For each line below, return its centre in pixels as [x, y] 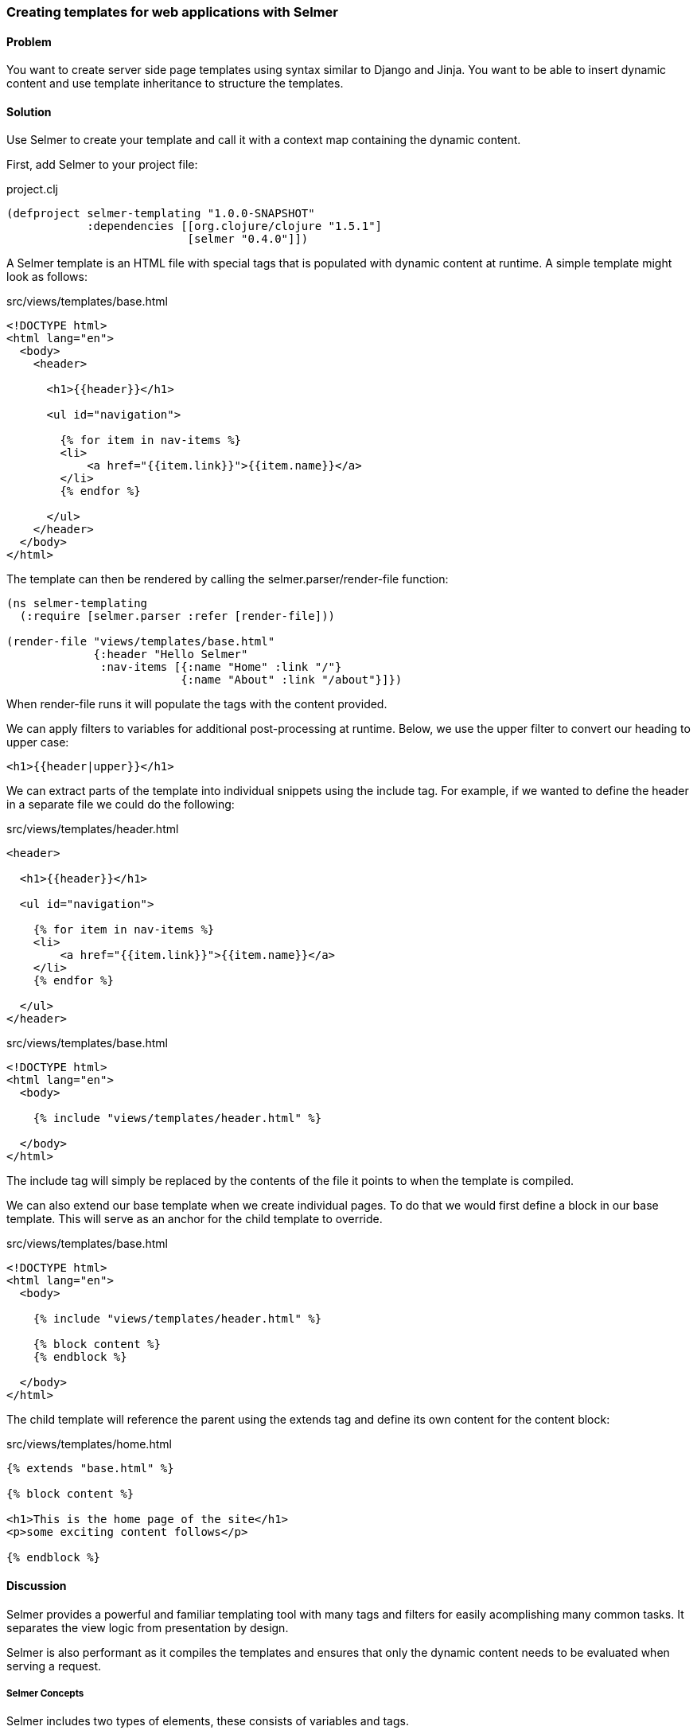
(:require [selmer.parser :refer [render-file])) [177, 616]
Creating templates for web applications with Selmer [172, 12]
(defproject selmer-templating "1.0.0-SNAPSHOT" [161, 214]
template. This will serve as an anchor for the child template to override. [195, 1219]
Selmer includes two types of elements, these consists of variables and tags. [208, 1721]
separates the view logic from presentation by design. [148, 1627]
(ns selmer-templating [77, 604]
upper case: [38, 742]
